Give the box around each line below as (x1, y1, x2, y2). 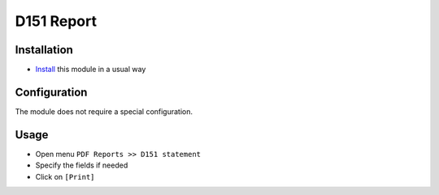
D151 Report (15, 12, 98, 30)
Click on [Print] (35, 172, 95, 181)
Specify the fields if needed (35, 160, 128, 170)
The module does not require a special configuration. (15, 106, 193, 117)
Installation (15, 43, 73, 57)
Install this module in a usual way (35, 65, 146, 74)
